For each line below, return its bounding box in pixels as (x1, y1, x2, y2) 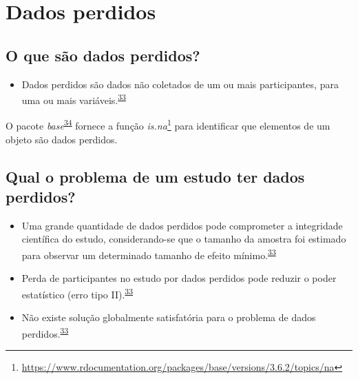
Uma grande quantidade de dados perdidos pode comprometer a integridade (21, 218, 343, 232)
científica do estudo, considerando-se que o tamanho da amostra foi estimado (21, 232, 346, 246)
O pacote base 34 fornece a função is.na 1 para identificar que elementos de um (6, 116, 330, 133)
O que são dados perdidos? (6, 44, 200, 65)
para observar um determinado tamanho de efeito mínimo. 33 (21, 246, 276, 262)
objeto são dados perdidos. (6, 132, 118, 146)
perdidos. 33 (21, 324, 69, 340)
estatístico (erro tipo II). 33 (21, 285, 134, 301)
